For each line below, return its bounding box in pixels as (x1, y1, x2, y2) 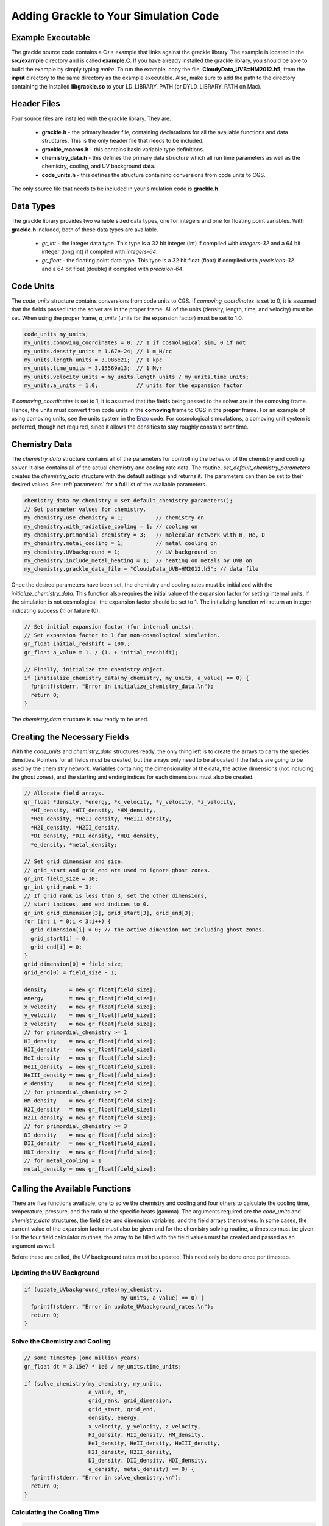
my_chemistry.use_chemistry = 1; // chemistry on (24, 515, 204, 521)
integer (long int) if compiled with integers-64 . (41, 248, 158, 256)
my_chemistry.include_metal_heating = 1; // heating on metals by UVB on (24, 557, 253, 564)
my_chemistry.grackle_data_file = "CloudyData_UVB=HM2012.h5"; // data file (24, 565, 259, 573)
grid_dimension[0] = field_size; (24, 961, 124, 967)
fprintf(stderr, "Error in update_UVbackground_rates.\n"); (30, 1303, 214, 1310)
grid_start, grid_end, (88, 1406, 157, 1412)
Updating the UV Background (11, 1268, 100, 1277)
